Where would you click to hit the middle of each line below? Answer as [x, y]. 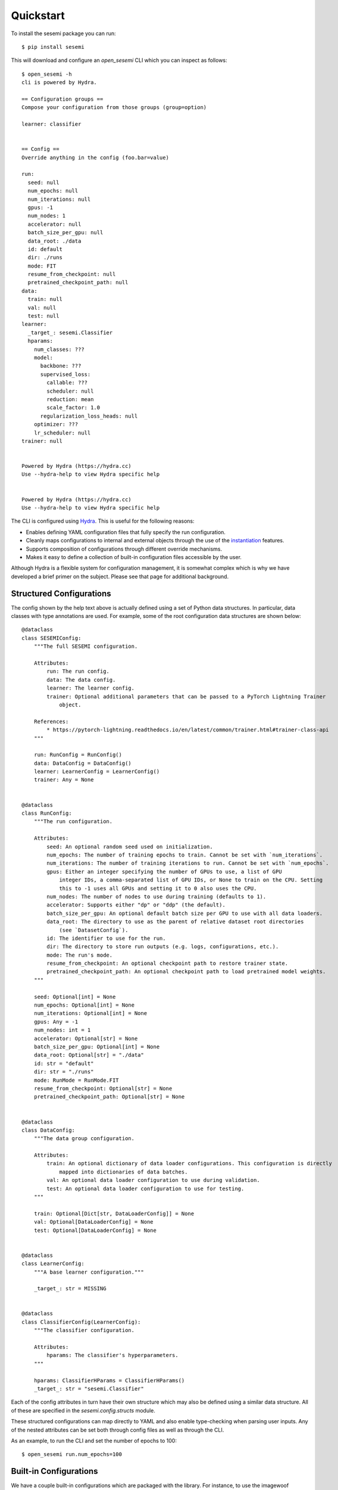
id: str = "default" [64, 1063]
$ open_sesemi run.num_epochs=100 [72, 1455]
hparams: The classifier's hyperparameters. [112, 1355]
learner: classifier [51, 124]
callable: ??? [67, 383]
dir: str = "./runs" [64, 1072]
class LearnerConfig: [53, 1264]
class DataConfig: [48, 1130]
